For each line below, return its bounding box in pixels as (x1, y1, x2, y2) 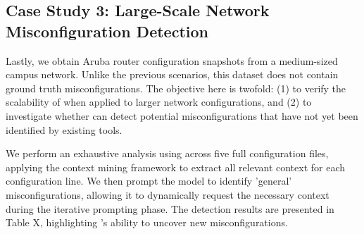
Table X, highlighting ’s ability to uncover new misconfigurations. (6, 215, 288, 230)
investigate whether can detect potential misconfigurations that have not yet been (6, 108, 358, 123)
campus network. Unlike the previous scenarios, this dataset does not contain (6, 67, 339, 82)
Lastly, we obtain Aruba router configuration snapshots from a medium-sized (6, 53, 338, 68)
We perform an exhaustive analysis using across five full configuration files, (6, 146, 329, 161)
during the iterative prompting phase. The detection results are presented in (6, 201, 334, 216)
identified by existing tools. (6, 122, 123, 137)
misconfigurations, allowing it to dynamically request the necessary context (6, 187, 330, 202)
